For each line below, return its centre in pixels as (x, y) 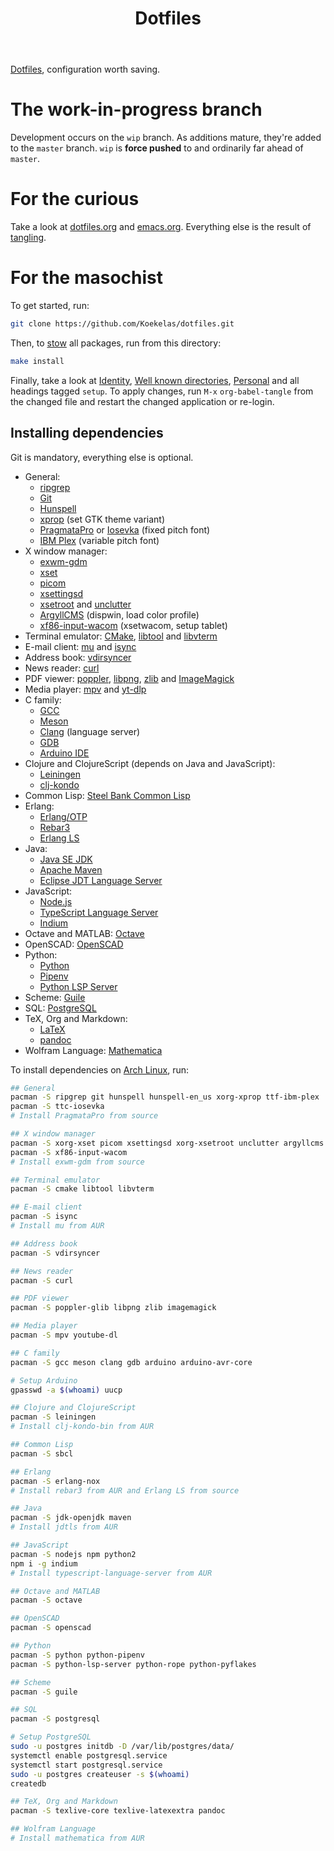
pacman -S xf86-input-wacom (69, 1152)
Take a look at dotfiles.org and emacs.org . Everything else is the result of (161, 227)
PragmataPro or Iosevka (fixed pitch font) (125, 529)
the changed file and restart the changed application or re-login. (142, 401)
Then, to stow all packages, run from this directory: (116, 343)
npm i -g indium (44, 1563)
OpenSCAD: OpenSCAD (74, 944)
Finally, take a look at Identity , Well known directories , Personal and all (155, 380)
